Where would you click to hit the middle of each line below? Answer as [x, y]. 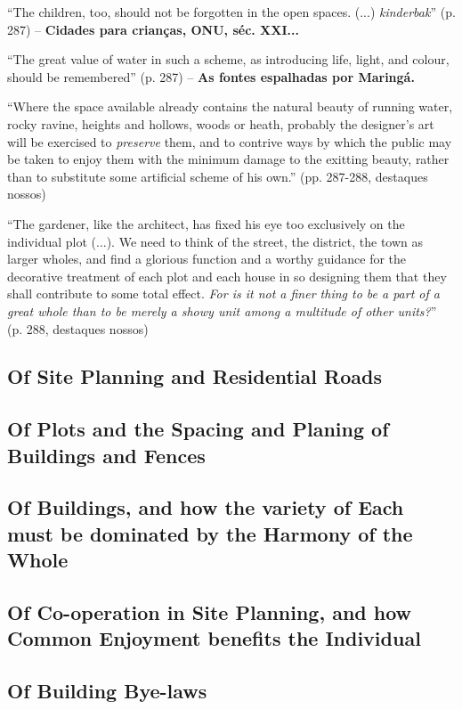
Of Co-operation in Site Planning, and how [210, 612]
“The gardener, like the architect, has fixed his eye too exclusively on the [206, 223]
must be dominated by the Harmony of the [210, 533]
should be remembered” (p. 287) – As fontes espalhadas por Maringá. [211, 76]
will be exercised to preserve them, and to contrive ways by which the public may [230, 141]
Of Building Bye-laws [107, 691]
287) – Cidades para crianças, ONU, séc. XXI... [153, 29]
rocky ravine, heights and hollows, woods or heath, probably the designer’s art [221, 123]
